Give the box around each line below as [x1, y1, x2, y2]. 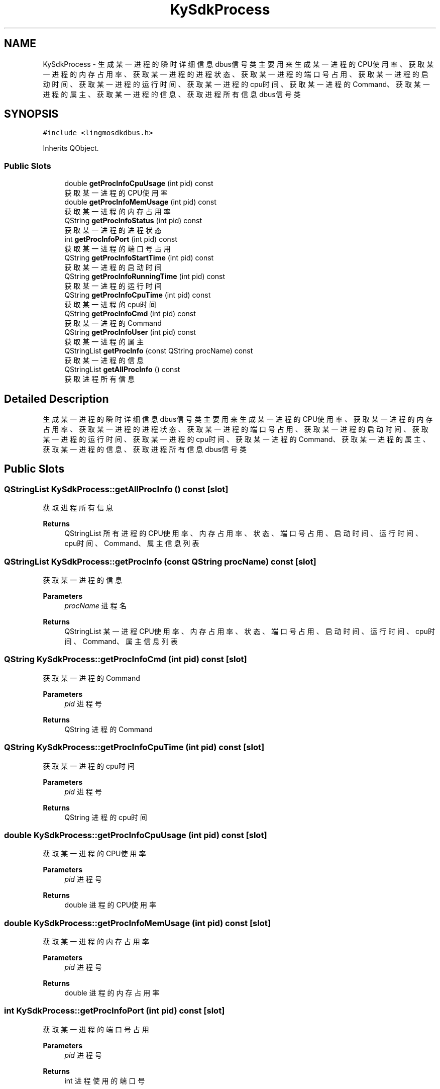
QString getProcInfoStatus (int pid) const [64, 216, 202, 225]
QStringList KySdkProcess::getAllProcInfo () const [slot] [4, 484, 229, 494]
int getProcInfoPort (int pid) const [64, 235, 177, 244]
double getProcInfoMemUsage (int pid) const [64, 198, 216, 207]
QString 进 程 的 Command [64, 724, 153, 734]
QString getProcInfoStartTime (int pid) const [64, 253, 214, 262]
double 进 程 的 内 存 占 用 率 [64, 988, 160, 997]
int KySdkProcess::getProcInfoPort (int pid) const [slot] [4, 1006, 225, 1016]
